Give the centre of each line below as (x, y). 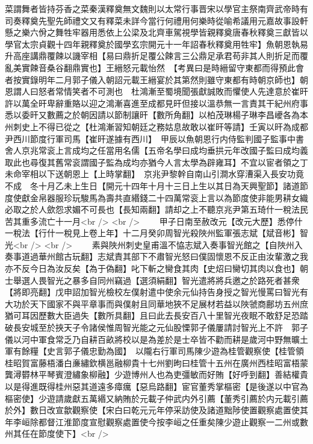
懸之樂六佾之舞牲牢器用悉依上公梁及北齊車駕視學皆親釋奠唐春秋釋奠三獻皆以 (156, 32)
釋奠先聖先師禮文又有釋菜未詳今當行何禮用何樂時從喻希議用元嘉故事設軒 (165, 20)
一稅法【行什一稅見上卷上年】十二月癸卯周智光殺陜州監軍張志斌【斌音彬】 (152, 233)
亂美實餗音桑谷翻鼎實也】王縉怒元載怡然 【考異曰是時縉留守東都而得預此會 (154, 67)
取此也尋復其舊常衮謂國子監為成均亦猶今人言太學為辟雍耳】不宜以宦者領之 (152, 162)
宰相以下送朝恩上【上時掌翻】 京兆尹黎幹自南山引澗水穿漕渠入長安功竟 (163, 174)
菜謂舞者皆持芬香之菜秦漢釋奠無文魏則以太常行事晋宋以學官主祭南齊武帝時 (152, 8)
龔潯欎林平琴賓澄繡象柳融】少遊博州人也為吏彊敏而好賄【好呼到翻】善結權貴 (156, 374)
